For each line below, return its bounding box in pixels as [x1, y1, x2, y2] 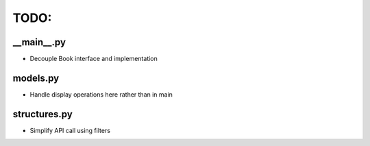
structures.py [12, 108, 73, 120]
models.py [12, 72, 60, 84]
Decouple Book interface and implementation [29, 55, 158, 63]
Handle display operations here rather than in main [29, 90, 173, 99]
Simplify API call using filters [29, 126, 111, 134]
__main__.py [12, 36, 66, 48]
